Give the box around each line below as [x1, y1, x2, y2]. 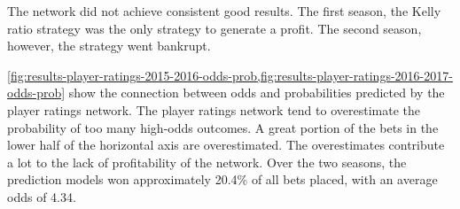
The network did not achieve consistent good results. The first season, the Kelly [7, 2, 441, 19]
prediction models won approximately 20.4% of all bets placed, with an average [7, 170, 438, 189]
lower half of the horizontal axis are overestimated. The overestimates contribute [7, 135, 445, 154]
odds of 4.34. [7, 187, 76, 205]
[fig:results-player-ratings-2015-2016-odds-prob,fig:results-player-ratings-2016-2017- [7, 66, 453, 84]
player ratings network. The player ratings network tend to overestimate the [7, 100, 420, 119]
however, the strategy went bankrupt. [7, 36, 211, 55]
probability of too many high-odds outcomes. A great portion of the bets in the [7, 118, 439, 136]
